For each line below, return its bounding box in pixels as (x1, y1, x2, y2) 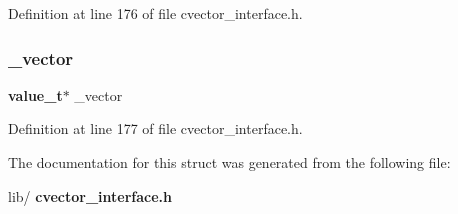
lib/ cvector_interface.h (8, 185, 172, 206)
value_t (8, 84, 63, 105)
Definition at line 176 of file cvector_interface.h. (8, 3, 303, 23)
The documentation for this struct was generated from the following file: (8, 152, 451, 172)
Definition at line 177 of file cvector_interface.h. (8, 118, 303, 139)
